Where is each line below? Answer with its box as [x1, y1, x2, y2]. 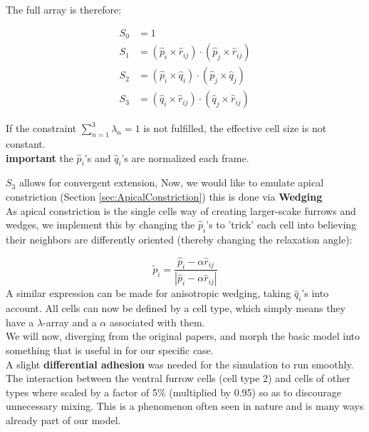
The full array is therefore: [6, 2, 122, 16]
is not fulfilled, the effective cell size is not [143, 121, 327, 136]
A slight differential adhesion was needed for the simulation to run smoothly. [6, 356, 354, 371]
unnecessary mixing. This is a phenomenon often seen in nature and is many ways [6, 398, 364, 413]
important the [6, 150, 73, 165]
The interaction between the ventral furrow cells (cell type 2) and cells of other [6, 371, 350, 386]
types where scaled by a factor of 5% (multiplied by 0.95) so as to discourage [6, 384, 342, 399]
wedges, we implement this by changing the [6, 217, 195, 232]
